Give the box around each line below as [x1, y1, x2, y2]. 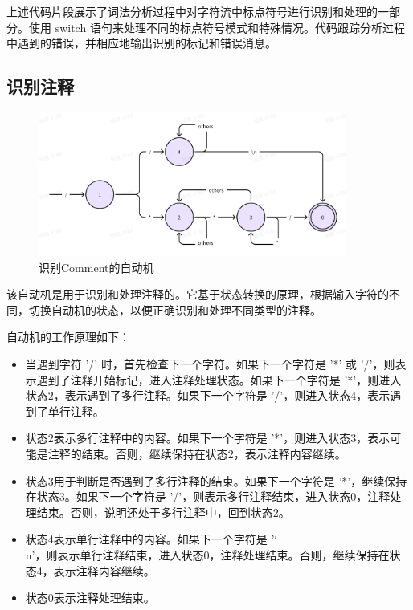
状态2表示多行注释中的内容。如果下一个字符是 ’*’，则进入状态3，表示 [25, 429, 391, 446]
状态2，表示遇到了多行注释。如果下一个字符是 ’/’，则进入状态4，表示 [25, 387, 391, 404]
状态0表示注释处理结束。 [25, 589, 155, 606]
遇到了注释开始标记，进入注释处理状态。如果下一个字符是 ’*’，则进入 [36, 371, 402, 388]
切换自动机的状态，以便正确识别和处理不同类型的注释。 [28, 301, 321, 318]
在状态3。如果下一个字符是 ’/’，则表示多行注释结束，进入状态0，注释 [25, 488, 391, 505]
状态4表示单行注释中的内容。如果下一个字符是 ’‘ [25, 531, 278, 547]
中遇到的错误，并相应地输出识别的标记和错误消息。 [6, 35, 276, 51]
